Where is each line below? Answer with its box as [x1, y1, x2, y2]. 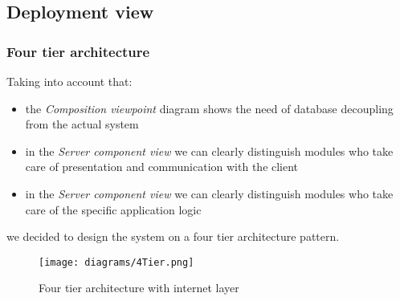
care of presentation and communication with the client [25, 158, 299, 175]
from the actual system [25, 116, 139, 132]
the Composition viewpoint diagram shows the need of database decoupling [25, 100, 394, 116]
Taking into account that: [6, 73, 133, 89]
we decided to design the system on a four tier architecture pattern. [6, 228, 340, 245]
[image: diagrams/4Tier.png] [39, 256, 194, 268]
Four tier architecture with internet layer [39, 279, 239, 296]
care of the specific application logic [25, 201, 202, 218]
